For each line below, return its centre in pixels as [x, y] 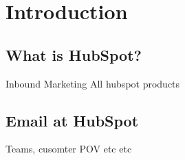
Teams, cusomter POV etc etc [69, 149]
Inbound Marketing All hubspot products [93, 83]
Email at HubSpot [72, 120]
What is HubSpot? [74, 54]
